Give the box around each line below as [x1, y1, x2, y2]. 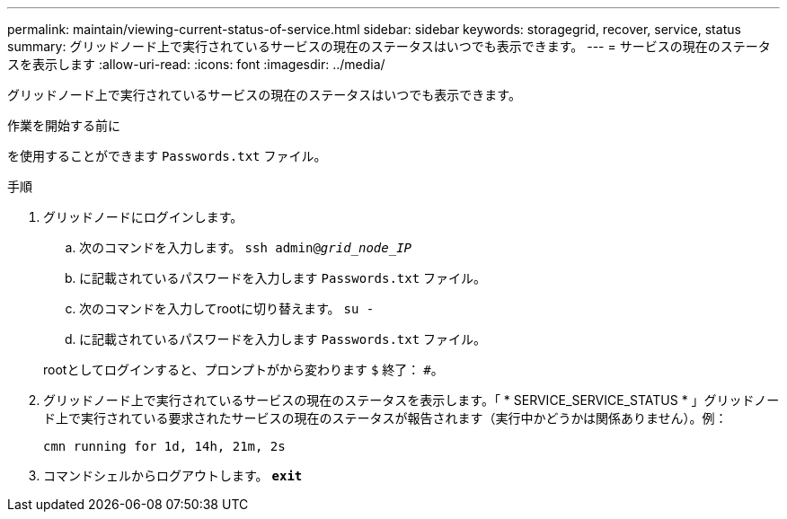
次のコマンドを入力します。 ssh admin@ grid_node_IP [79, 240, 411, 255]
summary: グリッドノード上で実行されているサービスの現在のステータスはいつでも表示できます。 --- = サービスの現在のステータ [7, 39, 771, 54]
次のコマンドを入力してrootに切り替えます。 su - [79, 301, 375, 316]
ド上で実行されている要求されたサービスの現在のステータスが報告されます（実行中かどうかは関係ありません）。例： [43, 410, 728, 426]
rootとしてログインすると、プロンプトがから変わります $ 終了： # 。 [43, 362, 444, 377]
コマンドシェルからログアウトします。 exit [43, 468, 303, 483]
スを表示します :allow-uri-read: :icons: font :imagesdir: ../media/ [7, 57, 385, 72]
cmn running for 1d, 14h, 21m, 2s [43, 439, 286, 453]
